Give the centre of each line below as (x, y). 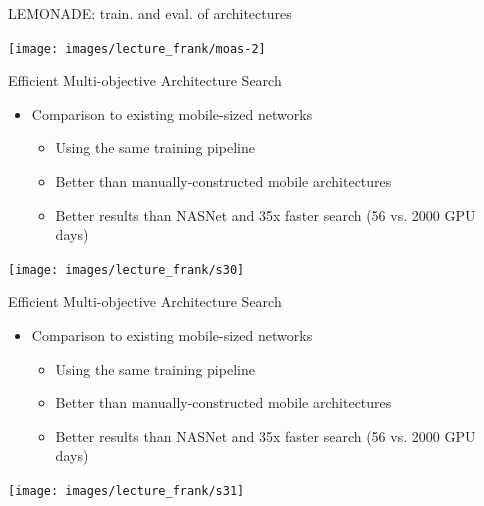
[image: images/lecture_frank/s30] (126, 269)
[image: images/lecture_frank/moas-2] (137, 48)
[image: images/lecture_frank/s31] (126, 491)
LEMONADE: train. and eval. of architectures (150, 13)
